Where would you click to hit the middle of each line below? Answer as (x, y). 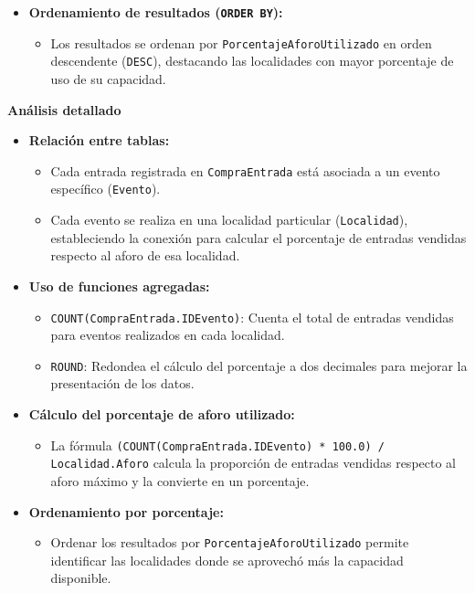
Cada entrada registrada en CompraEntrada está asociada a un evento (245, 170)
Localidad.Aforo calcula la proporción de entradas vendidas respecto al (253, 463)
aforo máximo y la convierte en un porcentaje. (180, 480)
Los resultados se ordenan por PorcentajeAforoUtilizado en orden (241, 42)
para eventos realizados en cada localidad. (168, 335)
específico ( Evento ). (106, 189)
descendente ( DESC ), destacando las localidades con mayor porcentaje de (252, 61)
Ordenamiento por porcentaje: (126, 511)
